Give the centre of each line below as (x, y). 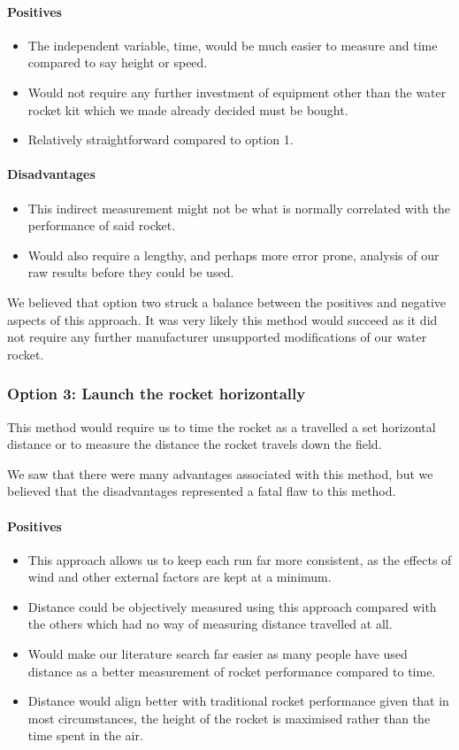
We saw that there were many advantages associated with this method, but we (220, 473)
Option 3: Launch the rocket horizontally (157, 394)
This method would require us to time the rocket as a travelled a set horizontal (222, 426)
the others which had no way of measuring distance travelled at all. (210, 624)
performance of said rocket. (102, 225)
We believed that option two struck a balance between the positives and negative (227, 302)
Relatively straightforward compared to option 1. (161, 139)
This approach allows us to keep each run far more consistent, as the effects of (240, 559)
